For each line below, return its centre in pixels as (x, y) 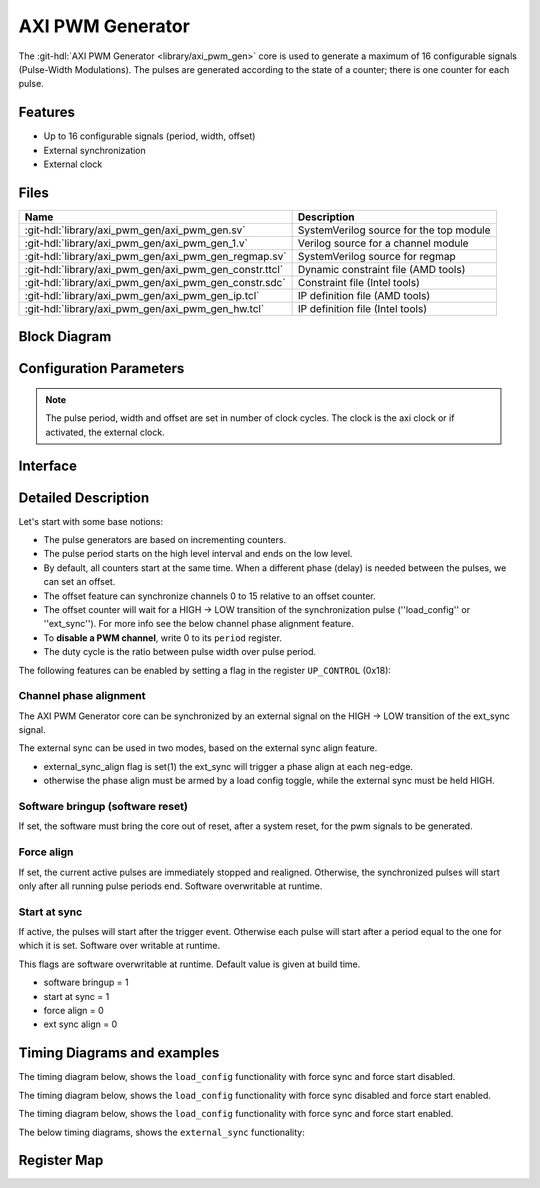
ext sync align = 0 (80, 1024)
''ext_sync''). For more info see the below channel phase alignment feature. (198, 624)
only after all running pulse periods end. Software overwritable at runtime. (170, 886)
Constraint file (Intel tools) (358, 282)
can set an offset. (79, 582)
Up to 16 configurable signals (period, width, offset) (149, 136)
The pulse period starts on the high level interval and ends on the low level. (198, 554)
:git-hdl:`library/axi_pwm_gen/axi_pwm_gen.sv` (135, 230)
